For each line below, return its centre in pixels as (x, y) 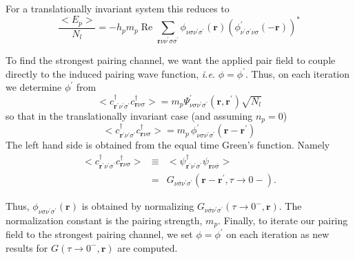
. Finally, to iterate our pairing (283, 220)
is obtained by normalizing (138, 206)
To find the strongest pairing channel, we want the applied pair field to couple (171, 59)
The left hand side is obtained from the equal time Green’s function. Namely (168, 145)
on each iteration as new (278, 234)
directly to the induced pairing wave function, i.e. (111, 73)
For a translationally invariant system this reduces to (118, 8)
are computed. (148, 247)
